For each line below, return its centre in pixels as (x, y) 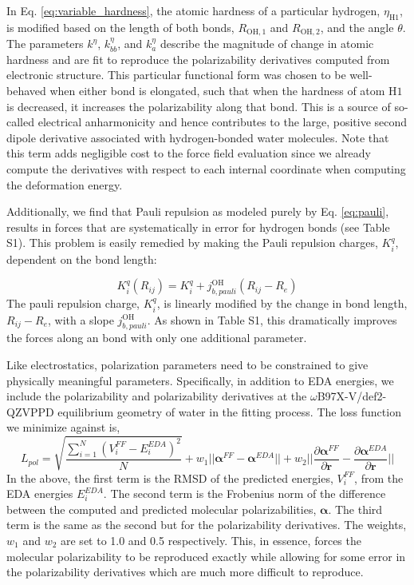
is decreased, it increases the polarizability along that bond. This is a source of (199, 106)
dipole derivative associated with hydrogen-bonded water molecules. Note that (198, 137)
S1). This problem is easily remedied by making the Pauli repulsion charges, (192, 243)
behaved (26, 91)
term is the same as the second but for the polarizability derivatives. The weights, (207, 525)
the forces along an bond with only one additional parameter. (157, 338)
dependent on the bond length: (82, 259)
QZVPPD (30, 411)
